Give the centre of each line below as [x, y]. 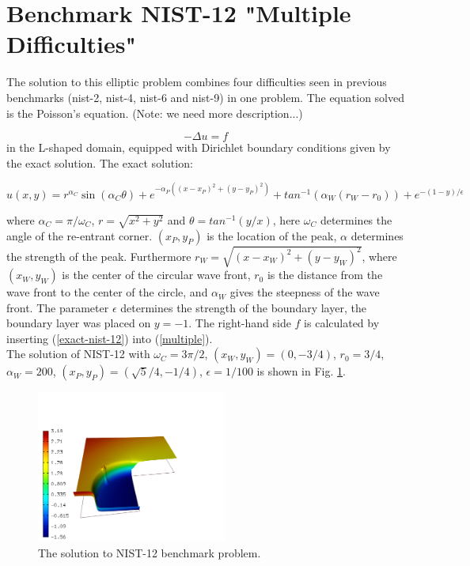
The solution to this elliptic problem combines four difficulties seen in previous [197, 82]
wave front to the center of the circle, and [107, 292]
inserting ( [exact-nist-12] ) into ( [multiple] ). [110, 338]
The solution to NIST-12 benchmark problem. [150, 553]
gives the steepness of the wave [305, 292]
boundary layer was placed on [79, 323]
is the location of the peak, [272, 235]
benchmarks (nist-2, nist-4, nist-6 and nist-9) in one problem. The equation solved [205, 97]
